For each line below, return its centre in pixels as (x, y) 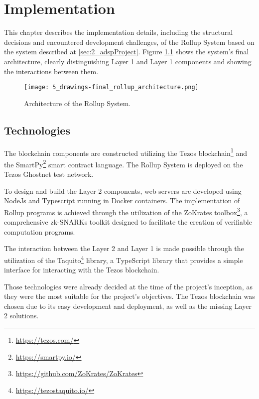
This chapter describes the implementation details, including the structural (119, 32)
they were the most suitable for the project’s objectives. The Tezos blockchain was (129, 296)
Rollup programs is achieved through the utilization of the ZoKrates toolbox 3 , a (126, 211)
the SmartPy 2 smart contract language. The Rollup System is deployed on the (124, 163)
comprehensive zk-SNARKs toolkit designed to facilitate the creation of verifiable (128, 222)
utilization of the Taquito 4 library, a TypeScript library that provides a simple (124, 259)
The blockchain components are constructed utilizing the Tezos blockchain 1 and (126, 152)
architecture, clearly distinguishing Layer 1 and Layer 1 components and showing (128, 61)
